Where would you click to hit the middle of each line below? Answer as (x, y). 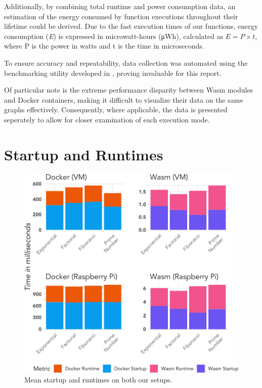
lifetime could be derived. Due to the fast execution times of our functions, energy (131, 26)
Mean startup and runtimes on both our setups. (98, 380)
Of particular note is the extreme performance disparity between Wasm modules (129, 90)
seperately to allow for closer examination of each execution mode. (107, 119)
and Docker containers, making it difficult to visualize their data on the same (124, 99)
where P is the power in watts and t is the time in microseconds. (104, 46)
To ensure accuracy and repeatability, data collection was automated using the (126, 62)
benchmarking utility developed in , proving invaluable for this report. (113, 73)
